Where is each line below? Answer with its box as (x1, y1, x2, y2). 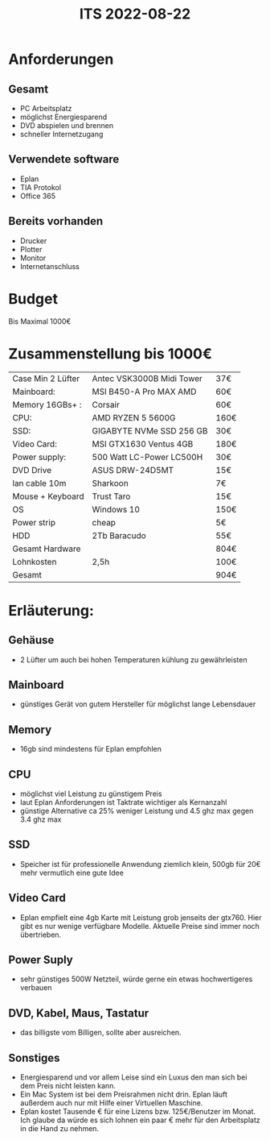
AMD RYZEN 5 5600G (92, 412, 176, 423)
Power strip (12, 516, 56, 528)
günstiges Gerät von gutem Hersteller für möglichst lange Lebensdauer (19, 699, 256, 709)
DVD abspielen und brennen (19, 121, 114, 130)
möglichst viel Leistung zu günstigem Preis (19, 789, 162, 798)
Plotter (19, 244, 43, 254)
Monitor (19, 253, 47, 263)
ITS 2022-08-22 (79, 5, 191, 23)
